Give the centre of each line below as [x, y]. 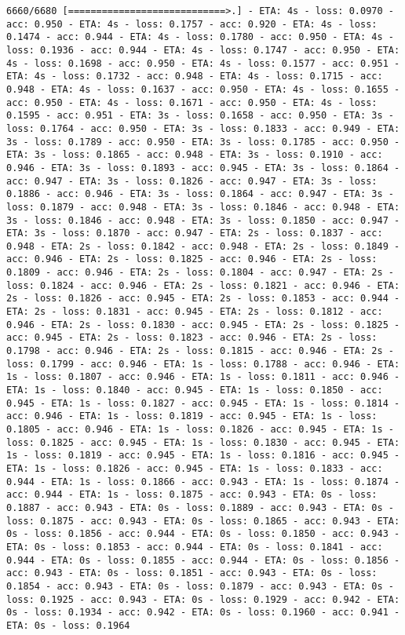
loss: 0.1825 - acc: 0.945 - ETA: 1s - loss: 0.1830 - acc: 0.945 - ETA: [203, 442]
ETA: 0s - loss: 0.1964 [68, 625]
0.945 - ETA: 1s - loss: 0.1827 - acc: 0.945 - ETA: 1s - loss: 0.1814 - [203, 403]
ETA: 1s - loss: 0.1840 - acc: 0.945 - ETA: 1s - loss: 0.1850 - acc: [195, 390]
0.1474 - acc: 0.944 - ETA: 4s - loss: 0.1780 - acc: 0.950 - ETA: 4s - [200, 37]
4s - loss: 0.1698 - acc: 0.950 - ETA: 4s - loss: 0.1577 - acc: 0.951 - [203, 63]
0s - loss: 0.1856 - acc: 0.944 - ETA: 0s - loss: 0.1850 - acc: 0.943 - [203, 534]
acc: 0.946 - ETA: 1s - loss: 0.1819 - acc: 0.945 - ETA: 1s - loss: [192, 416]
